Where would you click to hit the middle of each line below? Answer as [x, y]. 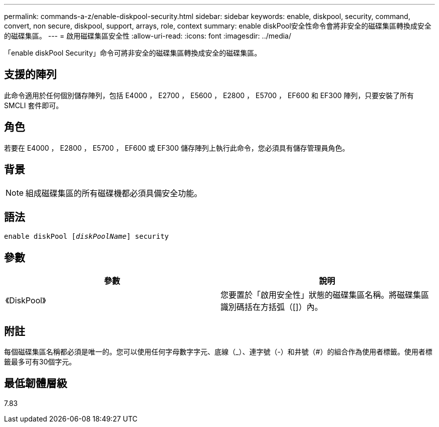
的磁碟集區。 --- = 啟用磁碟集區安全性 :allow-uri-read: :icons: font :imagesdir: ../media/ [148, 36]
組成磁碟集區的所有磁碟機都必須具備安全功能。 [114, 193]
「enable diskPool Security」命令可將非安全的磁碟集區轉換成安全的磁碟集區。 [133, 53]
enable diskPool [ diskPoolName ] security [86, 237]
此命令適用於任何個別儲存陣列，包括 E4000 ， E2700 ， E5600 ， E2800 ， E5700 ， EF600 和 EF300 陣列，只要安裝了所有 [209, 95]
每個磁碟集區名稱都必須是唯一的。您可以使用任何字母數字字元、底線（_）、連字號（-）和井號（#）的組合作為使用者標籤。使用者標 [218, 352]
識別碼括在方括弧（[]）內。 [272, 307]
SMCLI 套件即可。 [34, 105]
